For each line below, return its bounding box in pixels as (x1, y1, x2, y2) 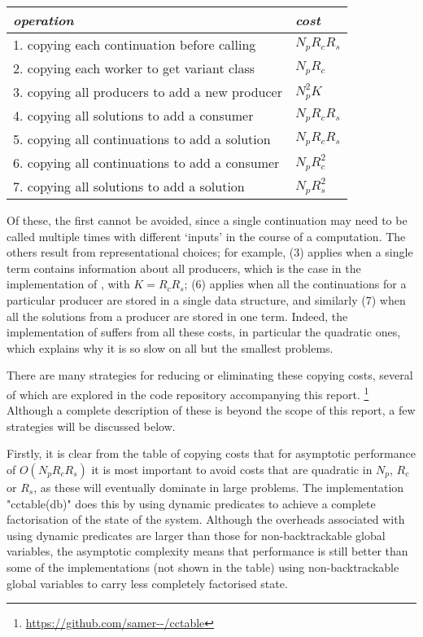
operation (13, 11, 74, 29)
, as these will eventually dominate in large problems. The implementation (33, 478, 404, 495)
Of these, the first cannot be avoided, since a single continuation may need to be (7, 212, 408, 228)
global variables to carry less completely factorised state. (7, 574, 288, 591)
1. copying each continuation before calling (13, 35, 256, 54)
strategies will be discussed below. (7, 417, 176, 434)
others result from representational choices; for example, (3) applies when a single (7, 244, 413, 261)
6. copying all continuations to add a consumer (13, 153, 280, 172)
